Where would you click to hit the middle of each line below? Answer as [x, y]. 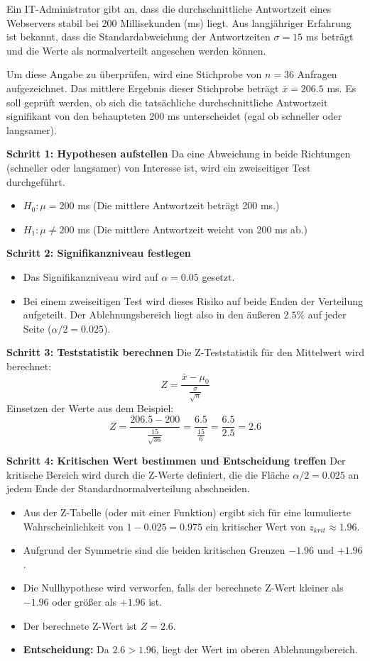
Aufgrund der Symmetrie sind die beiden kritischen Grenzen [154, 550]
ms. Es [342, 88]
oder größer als [85, 601]
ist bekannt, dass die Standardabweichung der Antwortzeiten [138, 37]
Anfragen [317, 74]
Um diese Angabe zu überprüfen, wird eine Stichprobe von [134, 74]
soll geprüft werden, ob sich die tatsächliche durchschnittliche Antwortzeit [167, 102]
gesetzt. [218, 276]
